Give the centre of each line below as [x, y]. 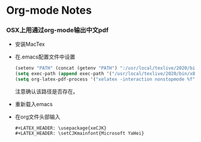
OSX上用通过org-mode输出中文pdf [58, 30]
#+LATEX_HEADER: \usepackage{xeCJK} [61, 128]
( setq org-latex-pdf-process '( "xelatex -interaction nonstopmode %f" [105, 79]
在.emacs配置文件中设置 [45, 57]
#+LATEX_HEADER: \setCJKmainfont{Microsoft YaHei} [79, 134]
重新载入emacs [34, 104]
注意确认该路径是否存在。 [46, 92]
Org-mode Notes [49, 10]
